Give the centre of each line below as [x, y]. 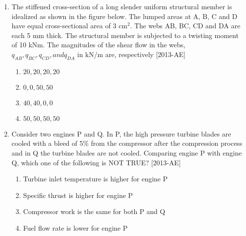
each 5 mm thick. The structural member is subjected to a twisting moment [125, 35]
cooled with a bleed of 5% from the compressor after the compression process [127, 143]
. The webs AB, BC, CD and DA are [185, 26]
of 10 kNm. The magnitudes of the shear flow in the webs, [98, 45]
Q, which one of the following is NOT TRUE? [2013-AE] [96, 162]
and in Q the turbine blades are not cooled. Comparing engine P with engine [127, 152]
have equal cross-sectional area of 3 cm [69, 26]
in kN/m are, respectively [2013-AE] [131, 54]
